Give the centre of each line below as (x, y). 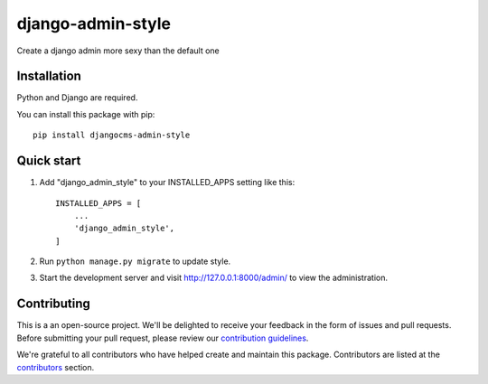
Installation (49, 76)
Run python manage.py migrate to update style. (135, 261)
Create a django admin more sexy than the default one (118, 51)
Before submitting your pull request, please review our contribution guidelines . (163, 338)
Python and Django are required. (77, 98)
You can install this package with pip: (86, 114)
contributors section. (56, 367)
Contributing (53, 304)
